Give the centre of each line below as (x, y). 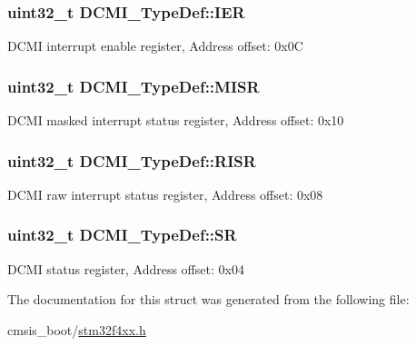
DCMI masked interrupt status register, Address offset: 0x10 (176, 120)
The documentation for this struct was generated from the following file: (208, 299)
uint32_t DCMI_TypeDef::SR (122, 235)
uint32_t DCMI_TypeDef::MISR (134, 86)
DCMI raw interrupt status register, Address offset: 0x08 (165, 194)
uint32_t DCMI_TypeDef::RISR (132, 160)
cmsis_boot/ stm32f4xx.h (77, 329)
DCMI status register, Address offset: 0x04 (126, 268)
